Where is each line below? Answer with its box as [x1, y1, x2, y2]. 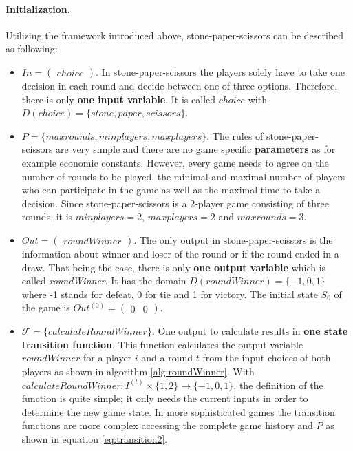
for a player [83, 350, 132, 365]
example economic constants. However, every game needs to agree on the [21, 155, 329, 169]
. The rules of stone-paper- [206, 128, 319, 143]
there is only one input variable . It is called [21, 92, 216, 106]
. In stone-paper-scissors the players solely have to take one [96, 64, 345, 78]
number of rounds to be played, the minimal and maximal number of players [21, 169, 345, 183]
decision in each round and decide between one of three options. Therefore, [21, 78, 338, 92]
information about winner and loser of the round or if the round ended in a [21, 246, 339, 260]
